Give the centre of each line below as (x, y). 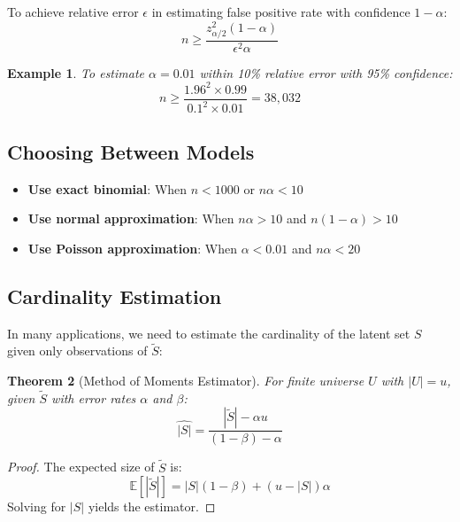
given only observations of (77, 351)
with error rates (94, 397)
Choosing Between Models (131, 151)
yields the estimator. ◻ (152, 506)
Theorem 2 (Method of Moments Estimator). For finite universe (186, 380)
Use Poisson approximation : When (133, 248)
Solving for (37, 506)
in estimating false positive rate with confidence (281, 12)
